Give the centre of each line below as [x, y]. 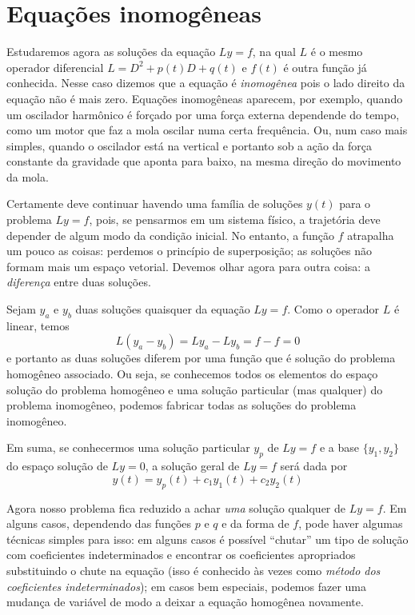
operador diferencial [55, 67]
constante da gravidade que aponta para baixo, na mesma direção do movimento [204, 161]
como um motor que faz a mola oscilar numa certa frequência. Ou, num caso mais [207, 130]
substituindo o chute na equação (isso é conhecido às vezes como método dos [194, 570]
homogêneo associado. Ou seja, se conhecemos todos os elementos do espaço [192, 374]
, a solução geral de [192, 466]
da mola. [28, 176]
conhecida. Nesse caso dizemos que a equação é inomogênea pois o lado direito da [206, 83]
